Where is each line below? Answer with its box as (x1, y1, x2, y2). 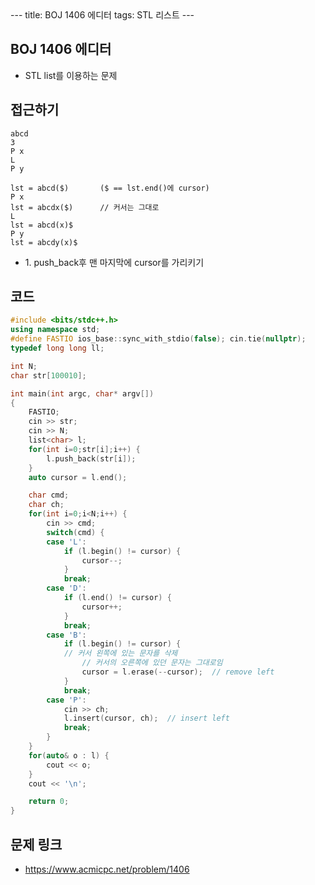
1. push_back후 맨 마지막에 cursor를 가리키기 (24, 256, 205, 268)
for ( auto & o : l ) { (28, 750, 110, 761)
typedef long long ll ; (10, 343, 105, 354)
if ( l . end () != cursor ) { (63, 593, 172, 603)
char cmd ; (28, 490, 70, 501)
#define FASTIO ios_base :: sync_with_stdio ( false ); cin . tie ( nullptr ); (10, 334, 307, 344)
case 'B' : (46, 630, 87, 640)
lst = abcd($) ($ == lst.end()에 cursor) (10, 183, 210, 193)
